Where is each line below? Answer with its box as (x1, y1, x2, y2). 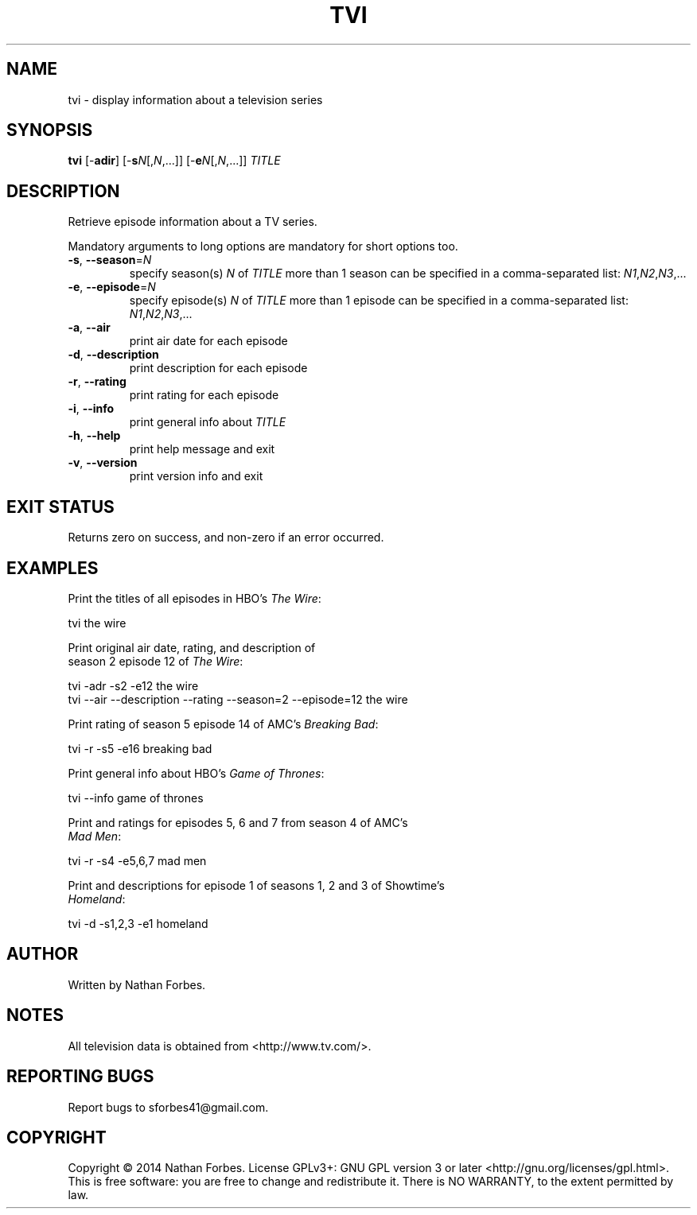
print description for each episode (129, 361, 308, 375)
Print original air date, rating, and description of (68, 640, 316, 654)
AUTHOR (6, 944, 79, 965)
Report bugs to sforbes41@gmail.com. (68, 1100, 269, 1114)
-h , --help (68, 429, 121, 443)
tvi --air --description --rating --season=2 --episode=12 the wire (68, 692, 408, 706)
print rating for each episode (129, 388, 279, 402)
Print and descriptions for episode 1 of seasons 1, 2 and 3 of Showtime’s (68, 878, 445, 892)
